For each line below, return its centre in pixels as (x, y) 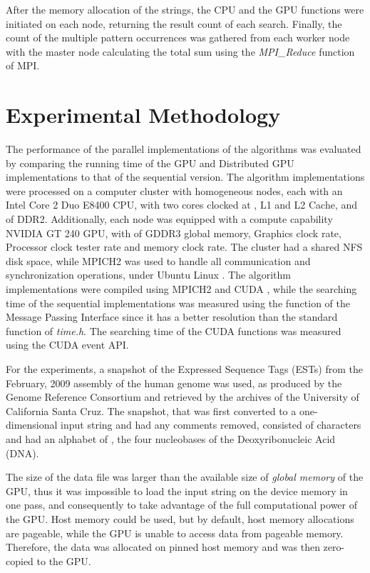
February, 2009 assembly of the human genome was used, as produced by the (174, 383)
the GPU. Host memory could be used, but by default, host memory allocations (180, 518)
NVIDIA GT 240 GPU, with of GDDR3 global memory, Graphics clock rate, (174, 233)
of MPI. (23, 65)
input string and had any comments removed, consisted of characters (211, 425)
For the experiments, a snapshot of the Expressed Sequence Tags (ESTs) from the (184, 369)
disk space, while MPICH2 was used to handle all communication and (158, 260)
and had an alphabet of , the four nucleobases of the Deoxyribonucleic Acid (171, 438)
